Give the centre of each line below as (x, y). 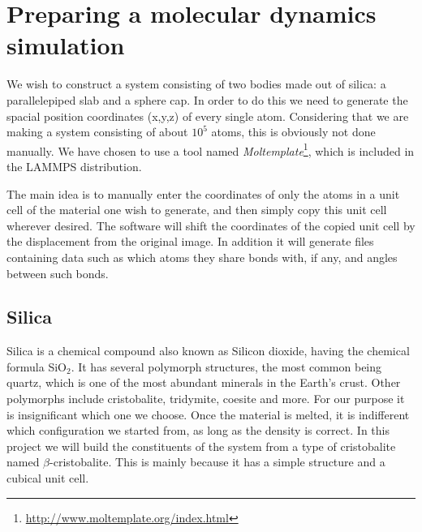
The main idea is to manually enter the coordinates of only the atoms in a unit (203, 193)
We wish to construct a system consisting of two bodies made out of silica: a (196, 84)
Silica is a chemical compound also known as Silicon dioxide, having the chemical (208, 351)
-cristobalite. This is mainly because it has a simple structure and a (217, 462)
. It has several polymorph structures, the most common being (226, 366)
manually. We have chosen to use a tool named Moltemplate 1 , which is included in (211, 149)
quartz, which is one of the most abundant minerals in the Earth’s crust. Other (204, 382)
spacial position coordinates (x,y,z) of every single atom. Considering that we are (208, 116)
